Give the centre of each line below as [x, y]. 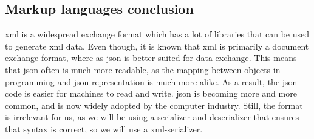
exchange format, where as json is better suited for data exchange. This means [151, 58]
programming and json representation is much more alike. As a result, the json [151, 81]
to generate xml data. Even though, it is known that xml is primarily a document [157, 46]
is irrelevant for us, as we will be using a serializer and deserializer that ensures [152, 117]
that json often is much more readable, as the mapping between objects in [143, 69]
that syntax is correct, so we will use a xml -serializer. [104, 128]
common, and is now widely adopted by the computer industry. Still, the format [154, 105]
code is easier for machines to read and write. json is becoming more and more [151, 93]
